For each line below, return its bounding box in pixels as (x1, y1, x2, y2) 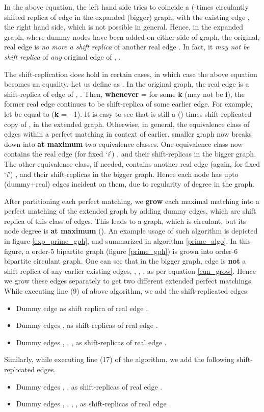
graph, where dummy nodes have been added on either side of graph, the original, (4, 31, 260, 42)
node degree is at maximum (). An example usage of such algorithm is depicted (4, 225, 258, 236)
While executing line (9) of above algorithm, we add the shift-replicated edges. (4, 286, 249, 296)
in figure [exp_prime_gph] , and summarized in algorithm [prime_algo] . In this (4, 236, 251, 246)
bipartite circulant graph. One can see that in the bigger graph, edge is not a (4, 255, 246, 266)
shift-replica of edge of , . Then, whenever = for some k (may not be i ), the (4, 88, 245, 99)
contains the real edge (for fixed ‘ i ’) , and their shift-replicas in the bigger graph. (4, 148, 256, 159)
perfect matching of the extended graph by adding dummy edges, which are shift (4, 205, 256, 216)
